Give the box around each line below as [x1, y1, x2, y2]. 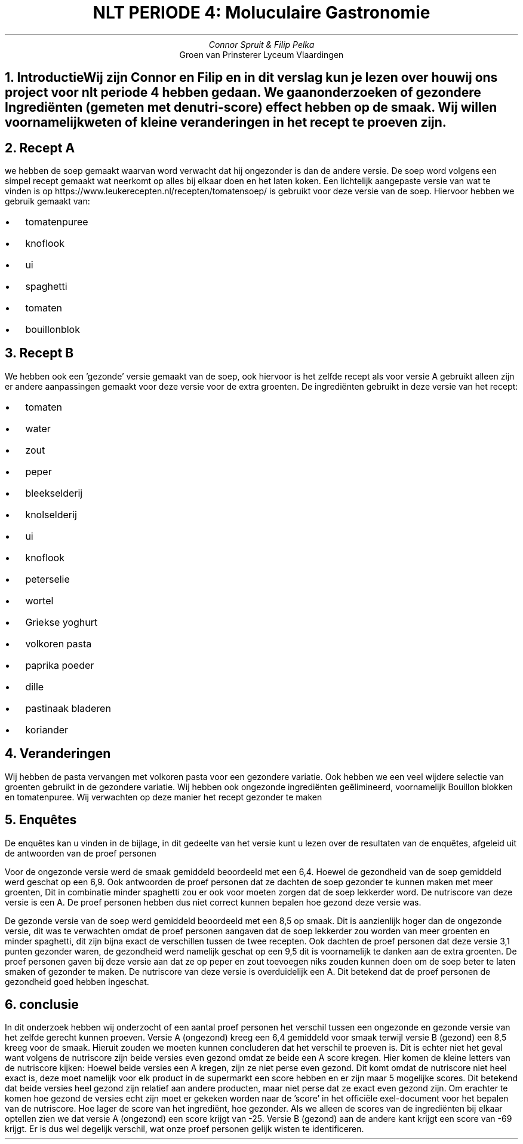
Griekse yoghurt [25, 616, 98, 628]
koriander [25, 723, 69, 736]
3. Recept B [5, 345, 74, 361]
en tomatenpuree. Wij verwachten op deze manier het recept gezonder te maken [5, 791, 322, 802]
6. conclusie [5, 996, 79, 1012]
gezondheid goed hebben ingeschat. [5, 976, 149, 987]
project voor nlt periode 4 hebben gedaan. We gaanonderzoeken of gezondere [5, 85, 481, 100]
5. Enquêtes [5, 812, 77, 828]
